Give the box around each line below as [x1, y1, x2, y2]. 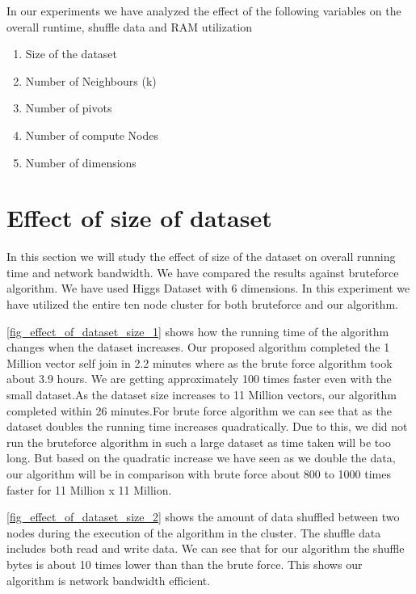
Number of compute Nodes [25, 126, 159, 143]
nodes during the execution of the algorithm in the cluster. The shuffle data [6, 524, 381, 541]
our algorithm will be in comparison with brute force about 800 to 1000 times [6, 466, 391, 482]
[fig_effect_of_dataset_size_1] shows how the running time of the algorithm [6, 322, 389, 339]
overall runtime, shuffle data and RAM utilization [6, 18, 253, 35]
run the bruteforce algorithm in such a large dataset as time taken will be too [6, 433, 391, 450]
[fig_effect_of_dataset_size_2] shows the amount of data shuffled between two [6, 508, 400, 525]
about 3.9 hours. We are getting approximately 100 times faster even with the [6, 370, 392, 387]
